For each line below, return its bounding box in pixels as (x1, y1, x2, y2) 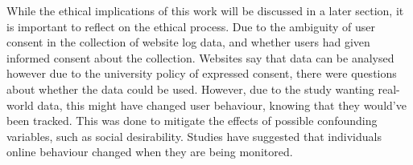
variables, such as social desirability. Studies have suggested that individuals (6, 127, 382, 144)
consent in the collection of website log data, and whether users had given (6, 34, 370, 50)
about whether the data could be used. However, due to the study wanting (6, 80, 374, 97)
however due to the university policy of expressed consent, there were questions (6, 65, 397, 82)
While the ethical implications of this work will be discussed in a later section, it (6, 2, 404, 18)
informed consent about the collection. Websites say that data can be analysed (6, 49, 394, 66)
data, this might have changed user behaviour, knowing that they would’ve (37, 96, 407, 113)
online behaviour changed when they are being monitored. (6, 143, 293, 160)
